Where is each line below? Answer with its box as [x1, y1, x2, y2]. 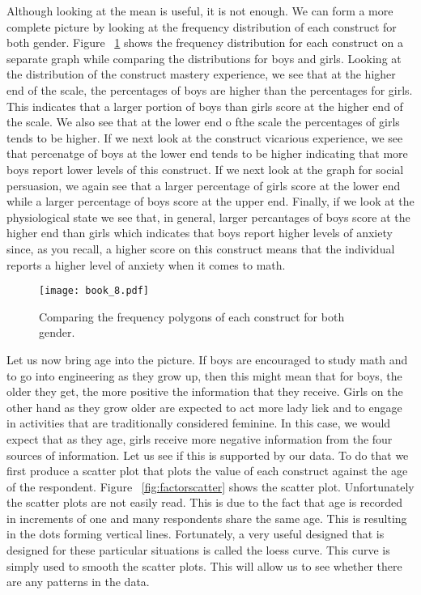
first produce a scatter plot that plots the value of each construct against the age [6, 462, 408, 479]
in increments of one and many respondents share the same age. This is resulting [6, 509, 407, 526]
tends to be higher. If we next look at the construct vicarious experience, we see [6, 129, 403, 146]
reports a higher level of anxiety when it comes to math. [6, 256, 286, 273]
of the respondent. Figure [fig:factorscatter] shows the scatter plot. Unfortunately [6, 478, 415, 495]
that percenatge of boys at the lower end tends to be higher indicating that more [6, 145, 408, 162]
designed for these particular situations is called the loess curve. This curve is [6, 542, 390, 559]
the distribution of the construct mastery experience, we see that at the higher [6, 66, 396, 83]
